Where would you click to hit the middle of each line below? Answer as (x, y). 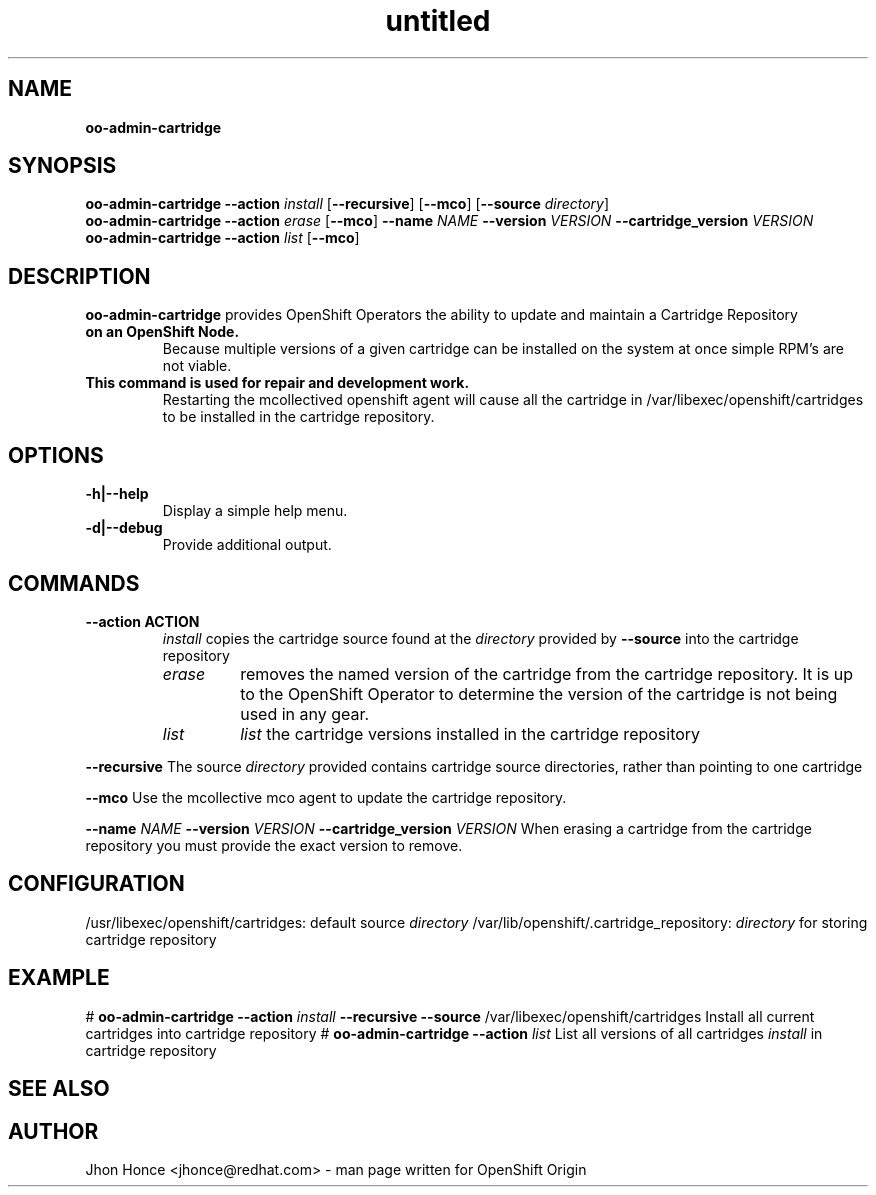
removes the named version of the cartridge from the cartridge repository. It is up (546, 673)
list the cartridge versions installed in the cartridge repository (470, 733)
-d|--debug (124, 528)
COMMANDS (74, 583)
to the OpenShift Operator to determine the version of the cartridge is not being (539, 693)
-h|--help (117, 494)
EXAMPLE (59, 978)
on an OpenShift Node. (162, 332)
